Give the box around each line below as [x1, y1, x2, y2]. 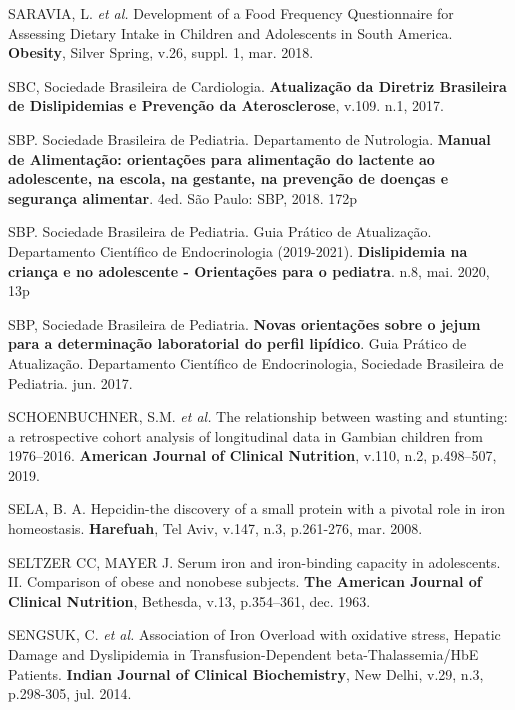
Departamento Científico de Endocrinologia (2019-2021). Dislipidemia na [8, 240, 468, 261]
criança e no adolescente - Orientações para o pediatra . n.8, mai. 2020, [8, 260, 490, 281]
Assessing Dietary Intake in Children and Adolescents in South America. [8, 22, 453, 43]
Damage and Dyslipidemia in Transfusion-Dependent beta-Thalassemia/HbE [8, 644, 479, 665]
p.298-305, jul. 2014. [8, 683, 132, 704]
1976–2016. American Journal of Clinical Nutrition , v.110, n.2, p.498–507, [8, 445, 497, 466]
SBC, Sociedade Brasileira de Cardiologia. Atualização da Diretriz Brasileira [8, 75, 507, 96]
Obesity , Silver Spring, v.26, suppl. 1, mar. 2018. [8, 42, 314, 63]
